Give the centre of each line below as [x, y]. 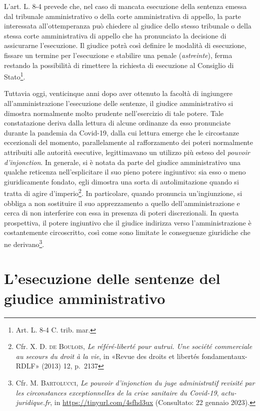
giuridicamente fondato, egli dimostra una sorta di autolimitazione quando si [121, 181]
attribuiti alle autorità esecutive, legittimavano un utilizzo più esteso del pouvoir [127, 152]
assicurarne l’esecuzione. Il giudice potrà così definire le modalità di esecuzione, [125, 45]
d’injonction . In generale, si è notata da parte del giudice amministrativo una [122, 162]
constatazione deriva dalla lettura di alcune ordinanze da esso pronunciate [117, 123]
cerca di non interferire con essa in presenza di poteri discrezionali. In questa [121, 213]
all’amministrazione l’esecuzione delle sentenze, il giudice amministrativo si [119, 103]
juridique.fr [33, 402]
